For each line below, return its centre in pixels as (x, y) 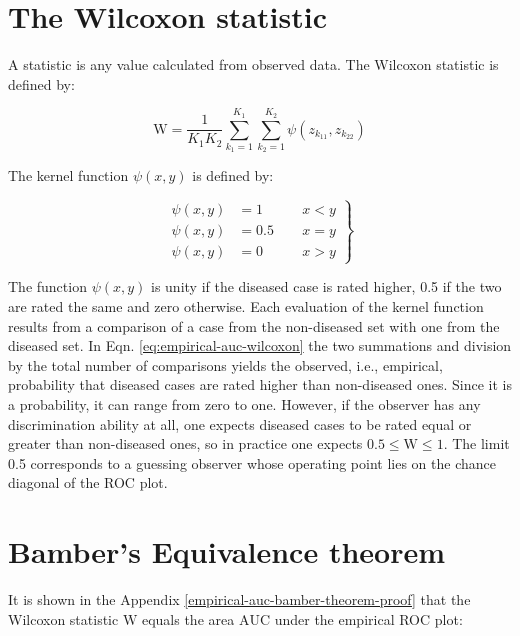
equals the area (188, 618)
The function (47, 286)
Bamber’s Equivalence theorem (226, 551)
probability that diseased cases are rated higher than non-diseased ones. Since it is (260, 384)
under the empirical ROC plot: (368, 618)
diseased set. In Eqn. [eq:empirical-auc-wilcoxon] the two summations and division (260, 345)
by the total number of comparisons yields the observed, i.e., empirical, (225, 364)
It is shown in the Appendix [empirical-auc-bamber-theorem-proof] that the (239, 599)
